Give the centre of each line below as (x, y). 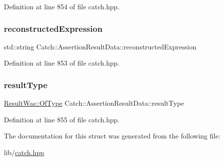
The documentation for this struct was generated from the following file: (112, 136)
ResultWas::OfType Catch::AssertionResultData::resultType (94, 103)
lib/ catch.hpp (24, 152)
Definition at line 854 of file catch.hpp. (62, 6)
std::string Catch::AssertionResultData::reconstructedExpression (100, 46)
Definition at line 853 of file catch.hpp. (62, 63)
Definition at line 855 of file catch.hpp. (62, 119)
